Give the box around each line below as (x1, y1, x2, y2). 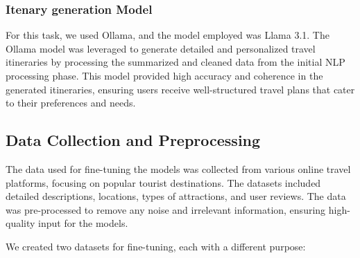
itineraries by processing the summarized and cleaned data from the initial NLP (6, 55, 345, 69)
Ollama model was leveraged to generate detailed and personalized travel (6, 41, 316, 55)
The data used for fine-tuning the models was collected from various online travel (6, 161, 351, 176)
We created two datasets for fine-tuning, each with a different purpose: (6, 239, 306, 253)
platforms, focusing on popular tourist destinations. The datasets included (6, 175, 321, 190)
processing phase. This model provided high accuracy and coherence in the (6, 68, 323, 82)
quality (6, 216, 35, 230)
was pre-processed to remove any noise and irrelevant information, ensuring (6, 202, 326, 216)
